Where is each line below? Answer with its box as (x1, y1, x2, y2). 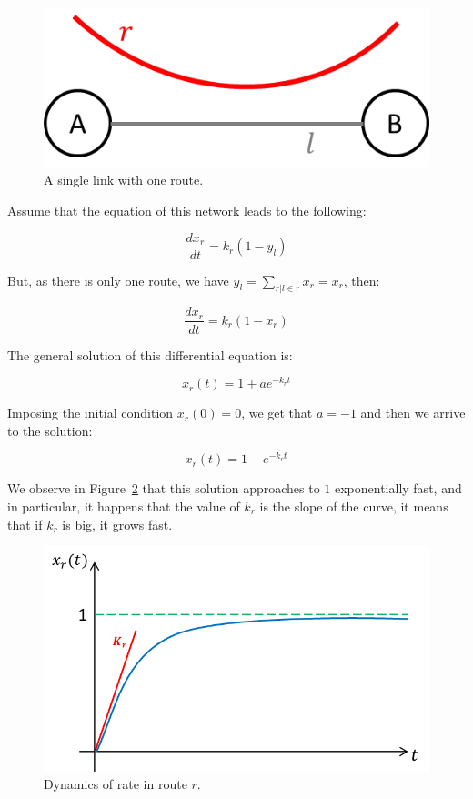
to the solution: (7, 420, 93, 440)
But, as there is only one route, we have (7, 270, 229, 289)
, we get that (241, 403, 313, 422)
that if (7, 514, 43, 533)
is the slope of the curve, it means (259, 497, 448, 516)
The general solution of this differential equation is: (7, 345, 293, 364)
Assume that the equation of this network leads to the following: (7, 200, 367, 219)
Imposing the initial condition (7, 403, 174, 422)
